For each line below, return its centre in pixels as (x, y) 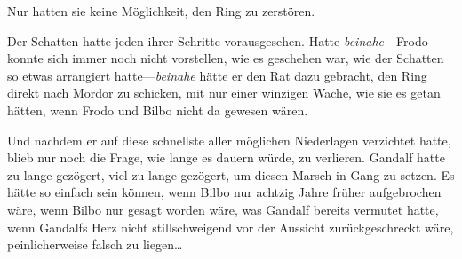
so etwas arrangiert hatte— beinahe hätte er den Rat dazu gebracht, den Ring (217, 75)
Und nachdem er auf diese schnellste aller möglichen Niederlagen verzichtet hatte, (229, 140)
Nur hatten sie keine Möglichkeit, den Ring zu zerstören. (161, 11)
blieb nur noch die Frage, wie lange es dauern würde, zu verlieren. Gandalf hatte (226, 157)
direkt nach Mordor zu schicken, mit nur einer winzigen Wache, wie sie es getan (224, 93)
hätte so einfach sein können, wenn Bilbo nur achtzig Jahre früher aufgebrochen (224, 192)
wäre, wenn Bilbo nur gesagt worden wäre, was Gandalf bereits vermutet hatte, (223, 209)
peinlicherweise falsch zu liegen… (95, 244)
